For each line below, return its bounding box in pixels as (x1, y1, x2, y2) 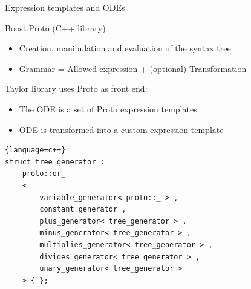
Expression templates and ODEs (5, 1, 125, 13)
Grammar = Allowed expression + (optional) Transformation (19, 62, 247, 74)
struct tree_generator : (5, 157, 105, 166)
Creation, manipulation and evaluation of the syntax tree (19, 42, 231, 54)
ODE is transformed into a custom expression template (19, 123, 224, 135)
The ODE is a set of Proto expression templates (19, 102, 197, 115)
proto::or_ (22, 169, 66, 178)
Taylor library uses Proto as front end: (5, 82, 148, 95)
